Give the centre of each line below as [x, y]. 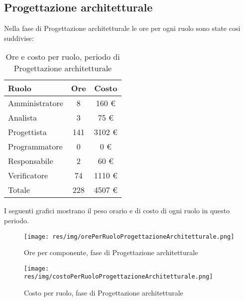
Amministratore [36, 103]
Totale [19, 190]
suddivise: [19, 38]
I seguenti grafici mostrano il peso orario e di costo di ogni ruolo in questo [117, 211]
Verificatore [28, 175]
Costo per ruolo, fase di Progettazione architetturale [104, 293]
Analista [23, 118]
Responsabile [31, 161]
